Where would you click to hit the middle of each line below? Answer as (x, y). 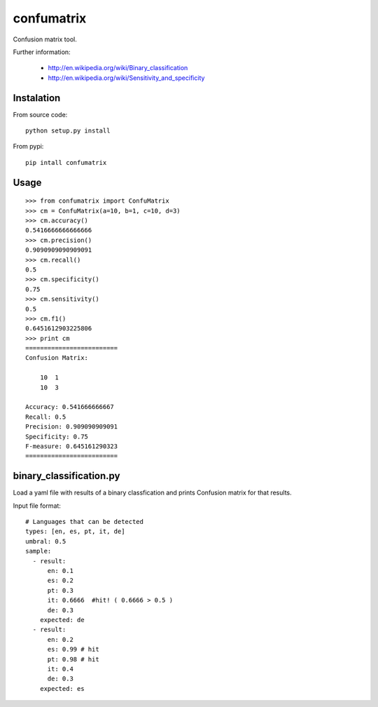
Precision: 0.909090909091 (72, 427)
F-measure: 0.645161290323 (72, 446)
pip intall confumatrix (66, 162)
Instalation (37, 98)
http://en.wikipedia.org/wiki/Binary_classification (118, 68)
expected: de (62, 620)
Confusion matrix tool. (45, 39)
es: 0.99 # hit (73, 649)
